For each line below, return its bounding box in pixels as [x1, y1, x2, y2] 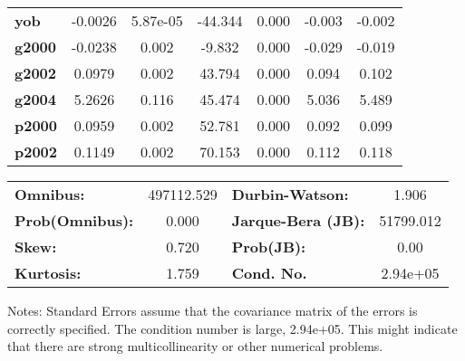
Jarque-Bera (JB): [231, 210, 365, 231]
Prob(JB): [231, 236, 306, 257]
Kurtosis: [15, 262, 82, 283]
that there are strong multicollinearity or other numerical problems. [7, 337, 383, 356]
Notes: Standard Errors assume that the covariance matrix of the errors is [7, 301, 418, 319]
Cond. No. [231, 262, 307, 283]
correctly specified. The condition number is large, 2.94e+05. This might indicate [7, 318, 458, 337]
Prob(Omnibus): [15, 210, 134, 231]
